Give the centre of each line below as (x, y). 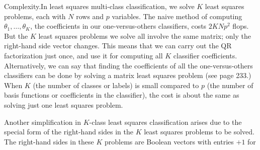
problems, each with (35, 16)
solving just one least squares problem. (64, 104)
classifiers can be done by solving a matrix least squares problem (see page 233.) (128, 75)
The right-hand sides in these (49, 141)
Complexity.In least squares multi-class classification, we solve (99, 6)
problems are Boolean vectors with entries (169, 141)
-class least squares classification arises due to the (165, 122)
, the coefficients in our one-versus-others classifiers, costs (118, 26)
